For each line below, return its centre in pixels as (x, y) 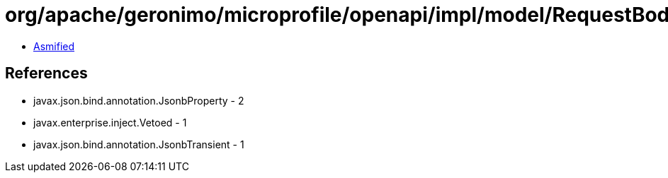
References (46, 73)
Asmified (54, 46)
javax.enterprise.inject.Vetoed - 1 (110, 122)
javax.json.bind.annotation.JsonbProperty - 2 (139, 100)
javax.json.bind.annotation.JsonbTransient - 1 (139, 144)
